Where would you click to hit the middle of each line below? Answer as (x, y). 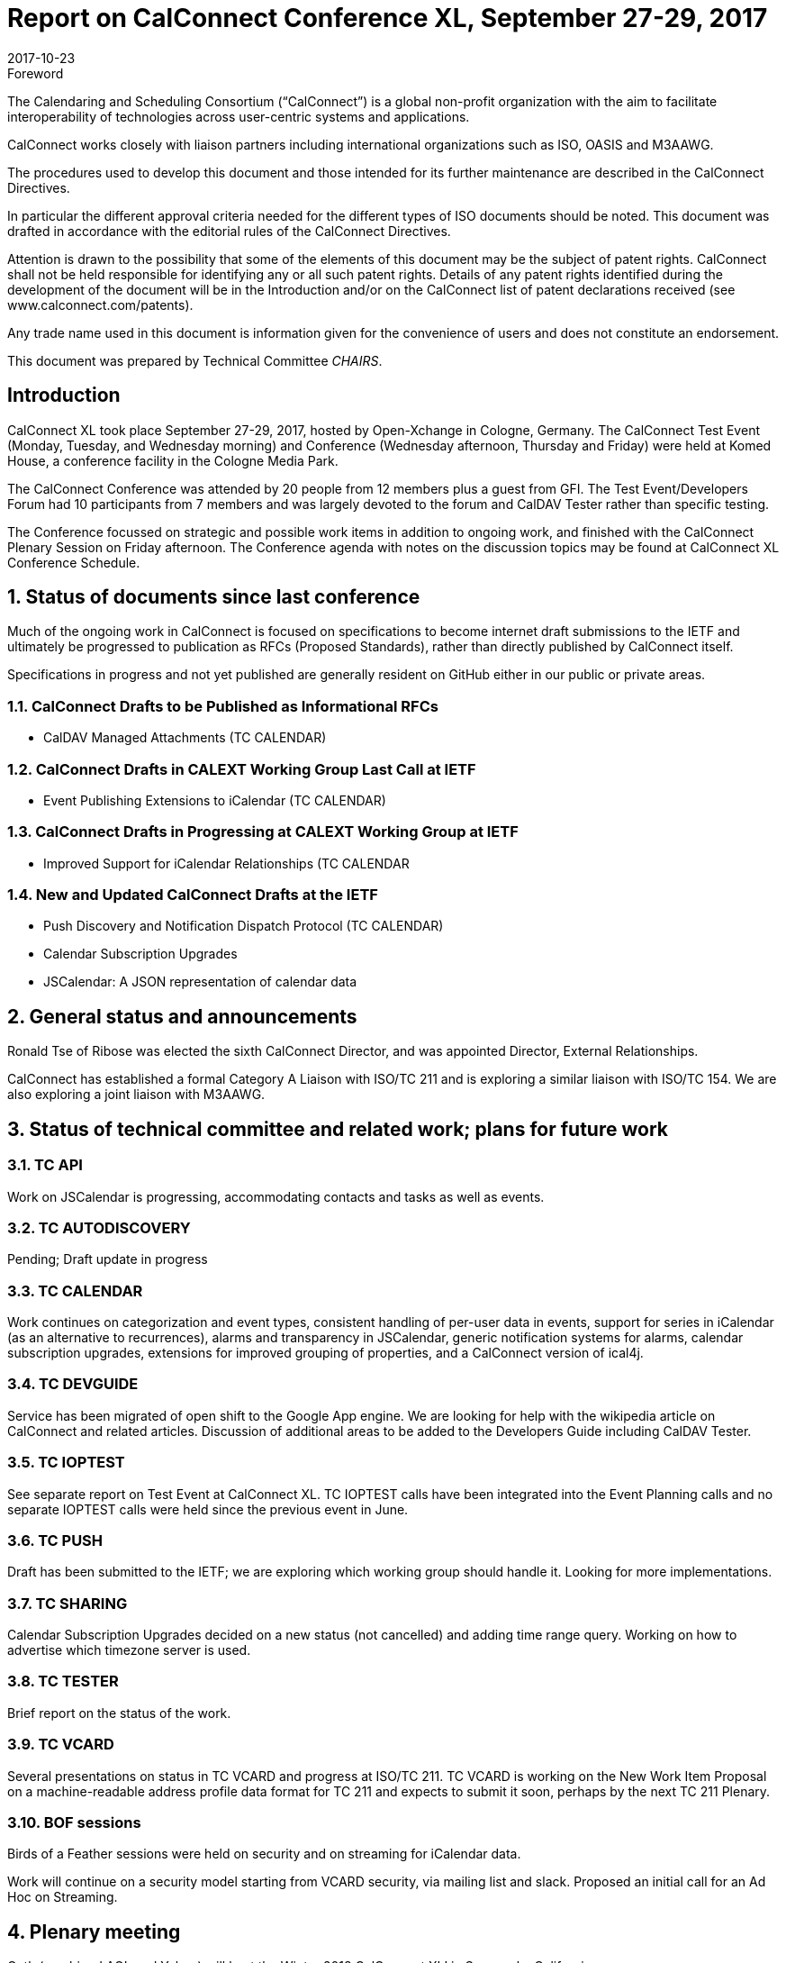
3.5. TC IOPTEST (66, 1463)
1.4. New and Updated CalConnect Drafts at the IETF (193, 895)
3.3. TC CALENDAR (75, 1290)
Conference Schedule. (74, 562)
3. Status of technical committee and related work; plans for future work (338, 1129)
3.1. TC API (45, 1165)
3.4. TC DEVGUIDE (73, 1384)
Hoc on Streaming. (63, 1897)
